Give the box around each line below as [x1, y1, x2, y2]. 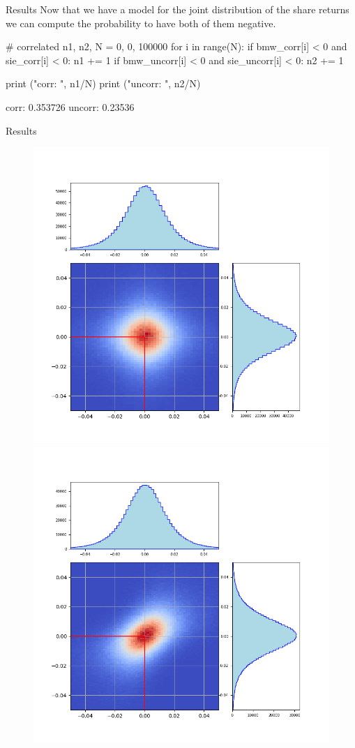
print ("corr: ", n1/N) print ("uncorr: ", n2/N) [6, 76, 201, 91]
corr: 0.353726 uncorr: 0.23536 [6, 99, 135, 114]
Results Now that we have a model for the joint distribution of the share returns [6, 2, 349, 16]
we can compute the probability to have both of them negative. [6, 15, 276, 30]
